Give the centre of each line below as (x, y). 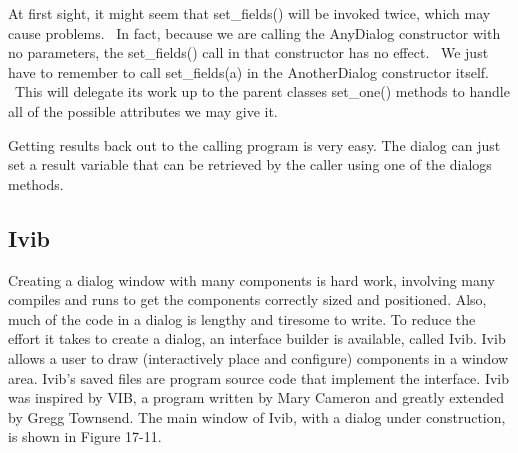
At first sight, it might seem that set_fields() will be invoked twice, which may (249, 13)
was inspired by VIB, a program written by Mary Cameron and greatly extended (256, 397)
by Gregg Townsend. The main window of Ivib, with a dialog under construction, (257, 416)
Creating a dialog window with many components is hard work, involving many (251, 279)
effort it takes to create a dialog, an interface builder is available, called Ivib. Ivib (257, 338)
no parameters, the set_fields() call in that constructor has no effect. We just (248, 52)
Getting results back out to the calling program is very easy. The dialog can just (254, 144)
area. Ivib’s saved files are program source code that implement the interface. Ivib (259, 377)
